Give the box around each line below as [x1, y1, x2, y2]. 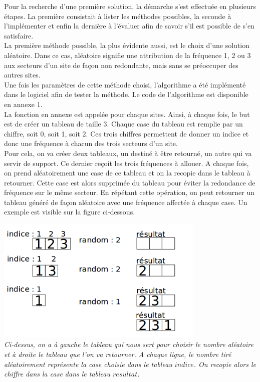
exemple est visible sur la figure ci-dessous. [4, 206, 135, 217]
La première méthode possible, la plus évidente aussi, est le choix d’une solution [4, 40, 250, 50]
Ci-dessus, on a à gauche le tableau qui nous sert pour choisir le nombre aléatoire [4, 339, 253, 349]
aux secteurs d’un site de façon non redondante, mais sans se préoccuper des [4, 59, 238, 70]
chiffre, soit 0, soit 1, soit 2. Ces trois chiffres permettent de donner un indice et [4, 128, 249, 138]
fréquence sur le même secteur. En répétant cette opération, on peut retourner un [4, 187, 254, 197]
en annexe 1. [4, 98, 43, 109]
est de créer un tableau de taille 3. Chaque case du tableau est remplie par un [4, 118, 243, 129]
